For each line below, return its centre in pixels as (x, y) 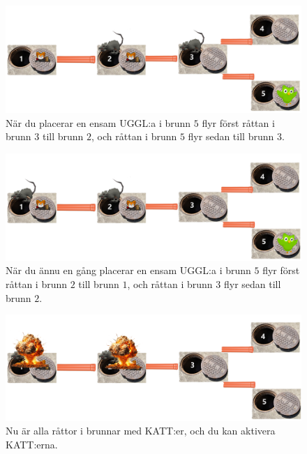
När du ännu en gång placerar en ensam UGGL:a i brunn (128, 270)
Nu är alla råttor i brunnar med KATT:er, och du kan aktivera (141, 431)
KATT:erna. (32, 444)
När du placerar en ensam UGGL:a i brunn (98, 122)
